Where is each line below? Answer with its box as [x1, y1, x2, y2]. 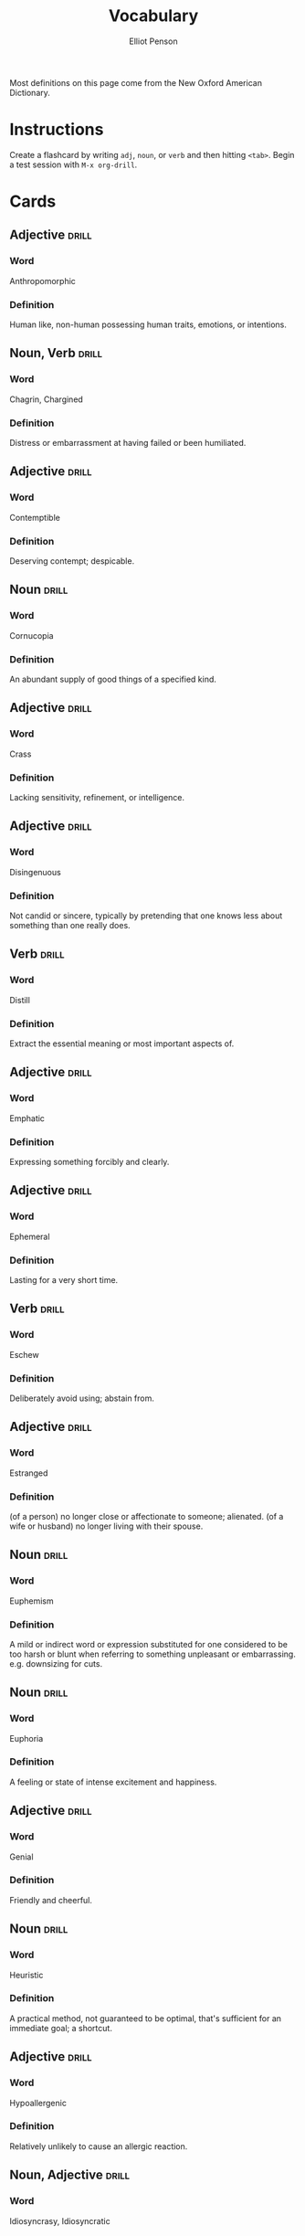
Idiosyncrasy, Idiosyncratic [9, 2215, 111, 2226]
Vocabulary [108, 5, 199, 26]
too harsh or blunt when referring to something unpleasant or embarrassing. [9, 1648, 297, 1659]
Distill [9, 994, 30, 1005]
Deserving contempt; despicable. [9, 556, 135, 567]
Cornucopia [9, 630, 54, 641]
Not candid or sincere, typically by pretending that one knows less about [9, 910, 283, 921]
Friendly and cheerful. [9, 1894, 93, 1905]
